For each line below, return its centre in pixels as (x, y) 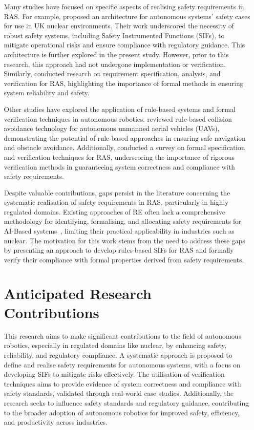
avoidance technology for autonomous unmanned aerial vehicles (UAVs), (112, 128)
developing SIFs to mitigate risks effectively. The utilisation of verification (114, 374)
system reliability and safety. (47, 93)
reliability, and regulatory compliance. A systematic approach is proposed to (118, 355)
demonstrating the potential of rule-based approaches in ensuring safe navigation (125, 138)
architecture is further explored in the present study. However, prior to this (116, 54)
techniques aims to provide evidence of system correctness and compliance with (123, 383)
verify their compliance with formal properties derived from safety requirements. (124, 259)
